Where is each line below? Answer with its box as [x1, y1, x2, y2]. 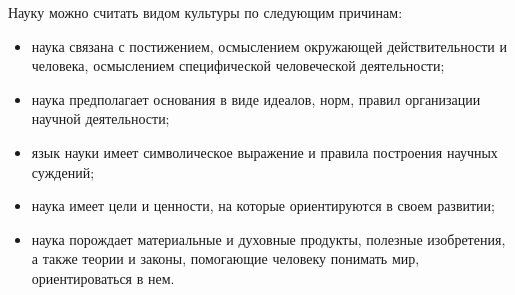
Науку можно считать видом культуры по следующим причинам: [8, 2, 403, 22]
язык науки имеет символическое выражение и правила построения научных [31, 141, 498, 162]
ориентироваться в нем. [31, 267, 175, 288]
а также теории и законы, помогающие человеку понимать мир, [31, 248, 420, 269]
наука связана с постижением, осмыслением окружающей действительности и [31, 35, 507, 56]
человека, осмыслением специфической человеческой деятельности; [31, 55, 445, 76]
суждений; [31, 161, 95, 182]
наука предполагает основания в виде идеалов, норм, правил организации [31, 88, 481, 109]
